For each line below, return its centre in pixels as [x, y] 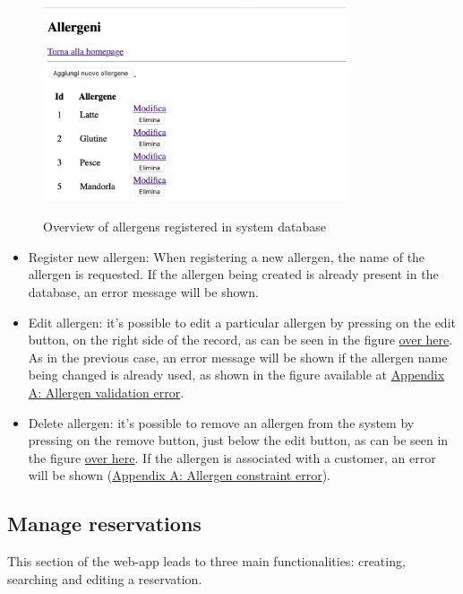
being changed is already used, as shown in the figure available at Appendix [236, 375]
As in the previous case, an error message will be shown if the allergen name [238, 357]
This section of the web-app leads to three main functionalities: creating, [206, 561]
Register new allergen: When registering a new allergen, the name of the [227, 256]
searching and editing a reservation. [105, 578]
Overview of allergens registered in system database [184, 227]
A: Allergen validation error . [106, 392]
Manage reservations [104, 524]
